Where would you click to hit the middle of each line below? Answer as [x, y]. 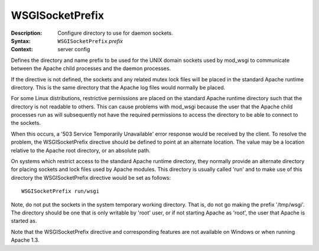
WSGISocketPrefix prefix [90, 41]
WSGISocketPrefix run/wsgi [61, 191]
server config [74, 49]
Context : [22, 49]
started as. [24, 221]
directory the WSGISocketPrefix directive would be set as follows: [91, 177]
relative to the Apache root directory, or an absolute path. [81, 150]
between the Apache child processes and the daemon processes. [91, 68]
